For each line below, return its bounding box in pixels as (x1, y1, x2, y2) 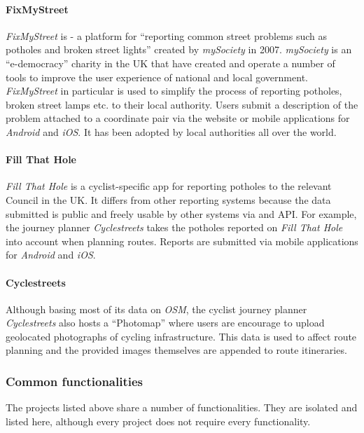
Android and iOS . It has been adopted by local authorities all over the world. (6, 124, 337, 139)
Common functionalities (6, 373, 143, 390)
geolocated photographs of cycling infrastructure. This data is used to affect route (6, 329, 357, 343)
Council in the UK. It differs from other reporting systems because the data (6, 192, 331, 207)
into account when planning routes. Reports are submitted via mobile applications (6, 233, 358, 248)
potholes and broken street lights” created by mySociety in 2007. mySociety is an (6, 42, 352, 57)
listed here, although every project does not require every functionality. (6, 413, 311, 428)
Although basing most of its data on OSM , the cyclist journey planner (6, 301, 307, 316)
